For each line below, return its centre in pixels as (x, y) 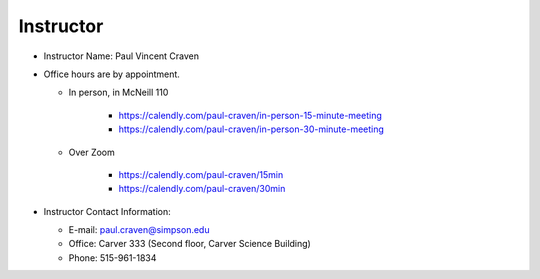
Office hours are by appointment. (111, 74)
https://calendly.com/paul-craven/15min (201, 174)
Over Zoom (91, 152)
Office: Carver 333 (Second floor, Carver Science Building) (190, 244)
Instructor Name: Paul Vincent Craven (121, 56)
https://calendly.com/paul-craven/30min (202, 189)
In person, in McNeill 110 (118, 92)
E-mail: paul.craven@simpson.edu (139, 230)
